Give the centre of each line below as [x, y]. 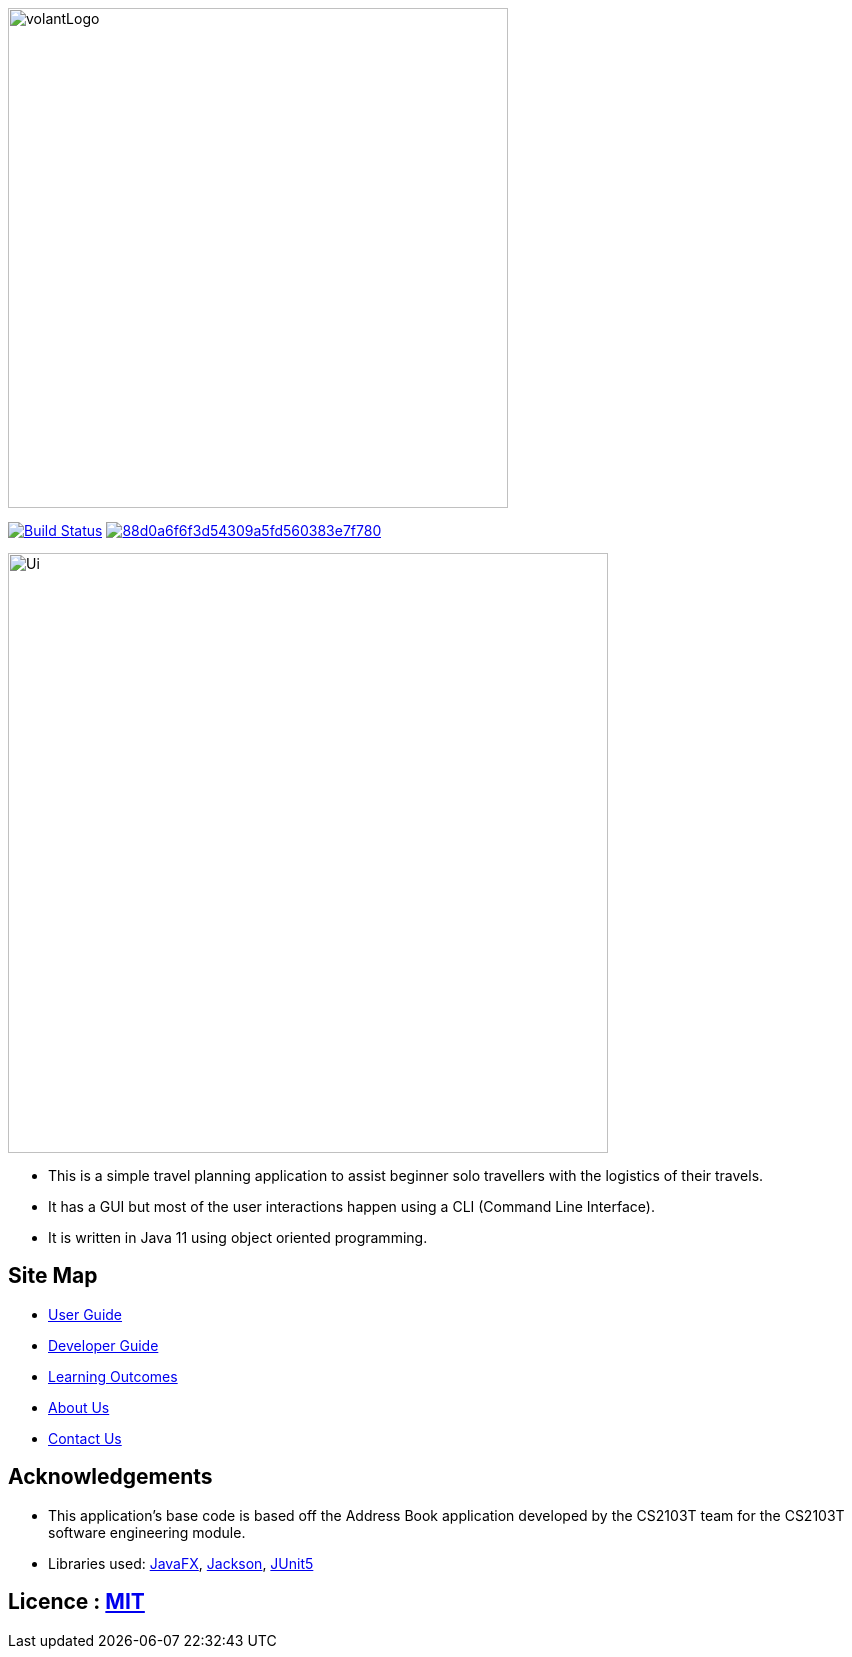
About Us [79, 1407]
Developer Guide [103, 1345]
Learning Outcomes [113, 1376]
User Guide [85, 1314]
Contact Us [85, 1438]
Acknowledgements [110, 1477]
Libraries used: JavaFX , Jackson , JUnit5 [181, 1563]
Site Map [53, 1276]
